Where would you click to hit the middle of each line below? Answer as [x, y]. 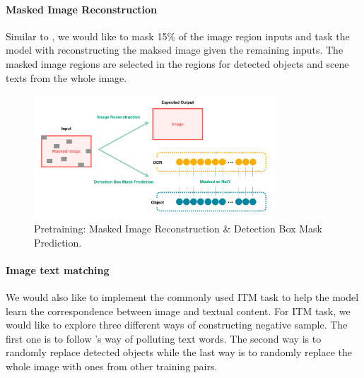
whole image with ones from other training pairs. [112, 366]
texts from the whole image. [66, 77]
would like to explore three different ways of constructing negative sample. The [177, 325]
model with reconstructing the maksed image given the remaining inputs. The [175, 50]
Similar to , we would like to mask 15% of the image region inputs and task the [178, 36]
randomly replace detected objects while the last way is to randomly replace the [179, 352]
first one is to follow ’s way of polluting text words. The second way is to [164, 338]
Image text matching [58, 270]
